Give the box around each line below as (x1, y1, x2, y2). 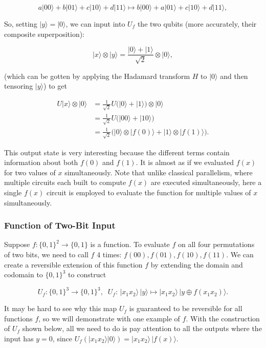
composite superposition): (4, 28, 85, 39)
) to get (43, 80, 67, 91)
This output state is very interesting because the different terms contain (4, 147, 230, 157)
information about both (4, 157, 78, 168)
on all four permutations (178, 239, 255, 250)
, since (52, 333, 73, 344)
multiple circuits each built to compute (4, 177, 126, 188)
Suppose (4, 239, 30, 250)
